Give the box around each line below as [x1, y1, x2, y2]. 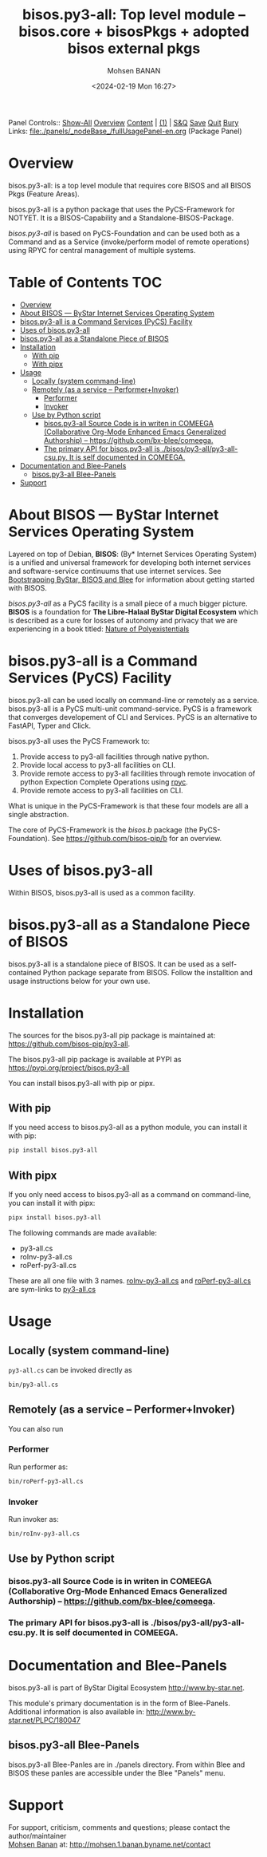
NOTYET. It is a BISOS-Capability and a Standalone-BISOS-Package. [8, 213, 234, 223]
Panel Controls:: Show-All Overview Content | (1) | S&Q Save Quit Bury [8, 117, 239, 127]
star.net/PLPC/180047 [8, 1716, 81, 1725]
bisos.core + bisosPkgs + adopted [18, 22, 249, 41]
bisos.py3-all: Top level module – [22, 6, 245, 24]
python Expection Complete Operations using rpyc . [19, 776, 189, 787]
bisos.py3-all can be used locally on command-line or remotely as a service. [8, 695, 260, 705]
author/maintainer [8, 1831, 67, 1840]
